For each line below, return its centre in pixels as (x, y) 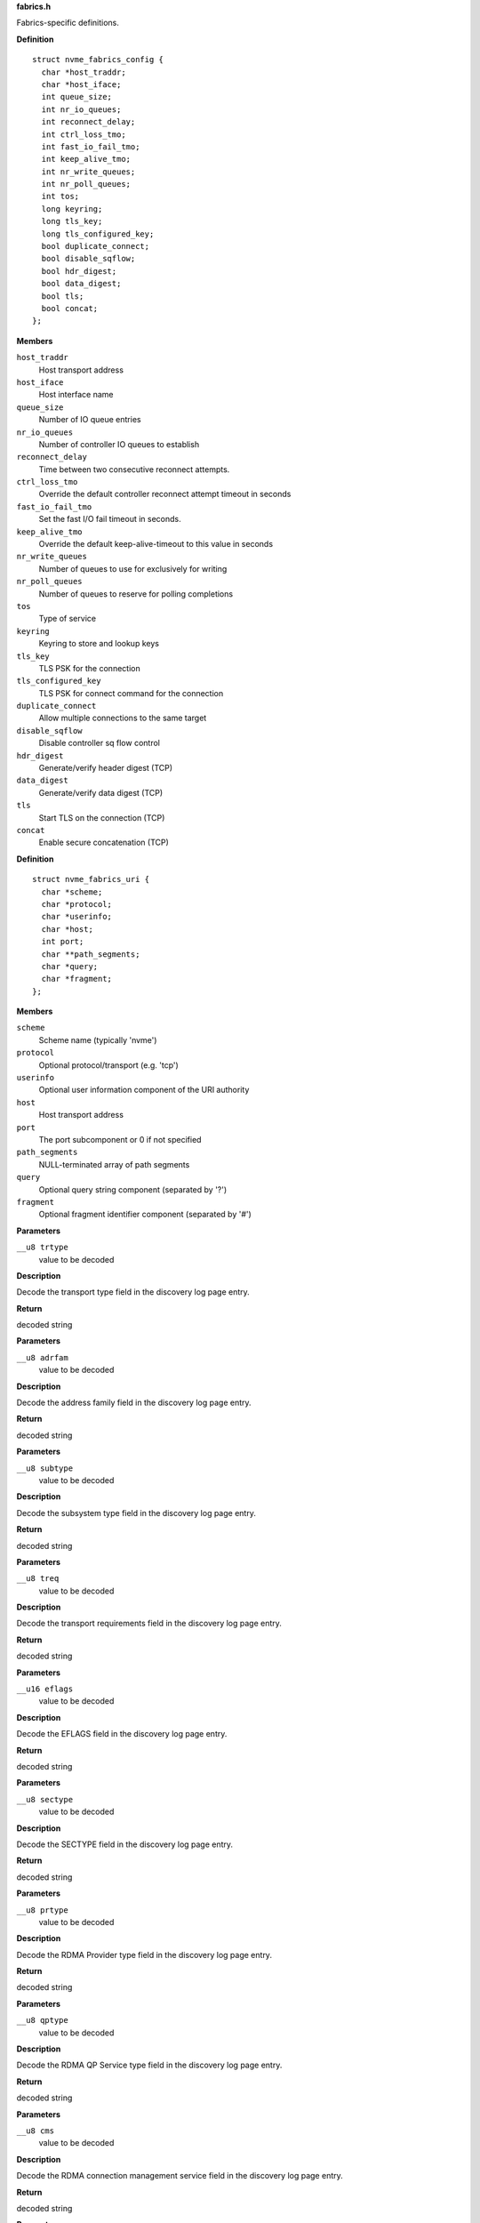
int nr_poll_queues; (86, 184)
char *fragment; (77, 979)
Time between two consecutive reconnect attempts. (134, 469)
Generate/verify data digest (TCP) (101, 792)
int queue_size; (77, 97)
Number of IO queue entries (90, 420)
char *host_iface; (81, 84)
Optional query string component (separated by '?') (133, 1189)
